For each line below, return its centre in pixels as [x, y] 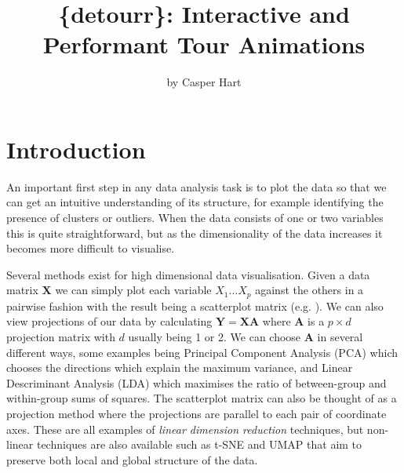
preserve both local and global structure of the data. [132, 459]
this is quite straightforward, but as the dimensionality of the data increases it [195, 233]
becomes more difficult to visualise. [91, 248]
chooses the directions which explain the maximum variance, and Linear [180, 367]
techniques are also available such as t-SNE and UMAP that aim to [199, 444]
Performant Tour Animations [204, 44]
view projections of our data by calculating [109, 321]
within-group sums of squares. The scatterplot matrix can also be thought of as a [202, 398]
